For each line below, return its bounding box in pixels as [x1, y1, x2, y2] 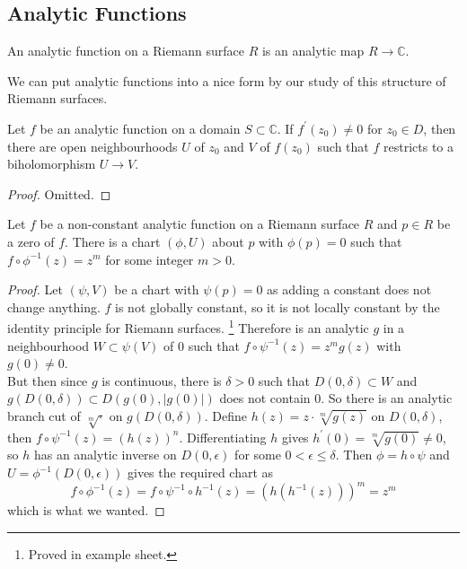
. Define [204, 406, 247, 425]
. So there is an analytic [321, 389, 453, 407]
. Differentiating [179, 427, 267, 446]
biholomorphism [7, 154, 96, 173]
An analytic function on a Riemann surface [7, 41, 244, 60]
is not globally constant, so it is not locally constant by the [115, 297, 440, 316]
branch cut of [7, 406, 81, 425]
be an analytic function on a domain [40, 118, 241, 137]
